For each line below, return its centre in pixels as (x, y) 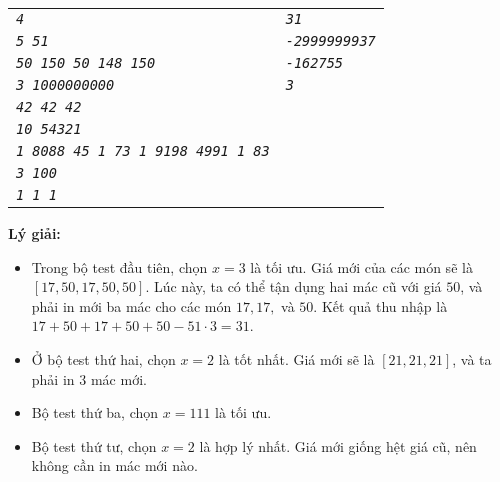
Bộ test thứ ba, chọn (95, 412)
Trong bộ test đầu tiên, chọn (119, 266)
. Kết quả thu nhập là (380, 305)
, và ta (472, 358)
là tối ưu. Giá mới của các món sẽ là (361, 266)
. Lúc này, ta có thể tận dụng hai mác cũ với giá (293, 286)
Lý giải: (34, 233)
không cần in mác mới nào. (114, 465)
